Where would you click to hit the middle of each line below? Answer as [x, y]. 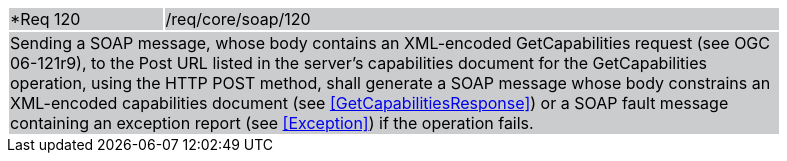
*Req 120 [45, 19]
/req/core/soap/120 [238, 19]
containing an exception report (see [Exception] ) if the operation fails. [272, 123]
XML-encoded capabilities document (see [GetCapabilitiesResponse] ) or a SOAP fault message [369, 103]
